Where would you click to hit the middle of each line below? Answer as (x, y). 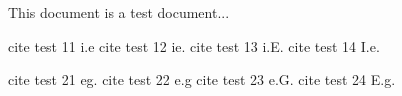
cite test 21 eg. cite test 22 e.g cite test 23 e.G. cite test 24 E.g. (202, 79)
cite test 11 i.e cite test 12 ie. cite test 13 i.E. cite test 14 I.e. (194, 45)
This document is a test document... (119, 12)
